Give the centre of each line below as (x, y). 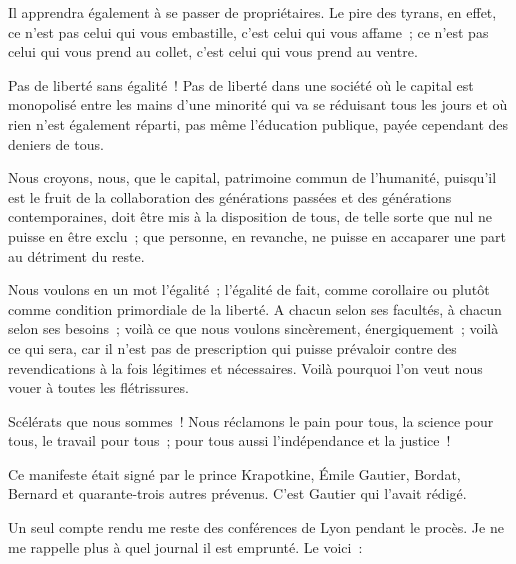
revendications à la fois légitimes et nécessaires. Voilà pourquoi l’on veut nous (245, 367)
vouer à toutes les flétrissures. (98, 387)
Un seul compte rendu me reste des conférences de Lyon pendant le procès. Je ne (256, 527)
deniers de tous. (56, 143)
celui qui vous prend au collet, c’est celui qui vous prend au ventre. (213, 51)
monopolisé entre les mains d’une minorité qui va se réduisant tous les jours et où (258, 104)
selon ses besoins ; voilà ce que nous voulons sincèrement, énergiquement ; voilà (253, 328)
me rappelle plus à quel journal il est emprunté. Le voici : (185, 546)
